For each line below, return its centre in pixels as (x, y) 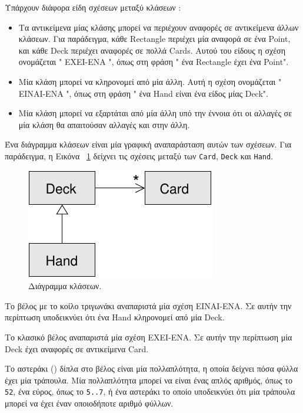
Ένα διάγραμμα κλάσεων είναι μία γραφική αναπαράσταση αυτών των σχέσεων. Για (148, 144)
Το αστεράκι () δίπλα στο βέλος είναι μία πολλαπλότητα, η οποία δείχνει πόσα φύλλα (151, 368)
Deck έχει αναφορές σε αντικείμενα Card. (77, 348)
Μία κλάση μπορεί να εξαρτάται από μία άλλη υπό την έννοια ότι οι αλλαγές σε (155, 113)
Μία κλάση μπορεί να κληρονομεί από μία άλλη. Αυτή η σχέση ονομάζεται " (150, 81)
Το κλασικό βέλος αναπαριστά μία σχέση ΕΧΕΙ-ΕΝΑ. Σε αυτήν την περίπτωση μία (149, 337)
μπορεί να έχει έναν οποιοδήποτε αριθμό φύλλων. (89, 403)
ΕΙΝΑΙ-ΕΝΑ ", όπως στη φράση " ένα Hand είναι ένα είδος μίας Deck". (143, 93)
